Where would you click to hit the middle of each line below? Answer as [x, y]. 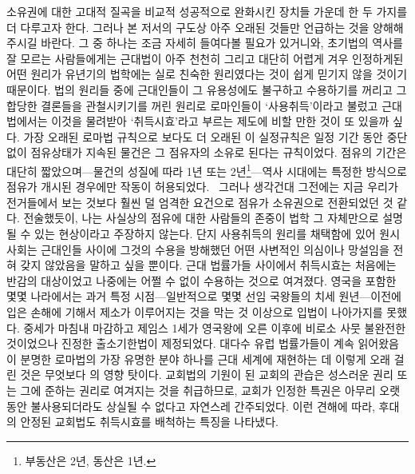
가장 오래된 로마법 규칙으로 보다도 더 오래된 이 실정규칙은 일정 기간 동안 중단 [215, 136]
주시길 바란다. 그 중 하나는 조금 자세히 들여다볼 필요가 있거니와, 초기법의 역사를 [205, 43]
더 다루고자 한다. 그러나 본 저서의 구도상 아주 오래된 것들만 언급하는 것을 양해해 [205, 27]
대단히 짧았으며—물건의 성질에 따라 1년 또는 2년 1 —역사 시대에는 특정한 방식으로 [207, 169]
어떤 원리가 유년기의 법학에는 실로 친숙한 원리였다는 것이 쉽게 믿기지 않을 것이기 [207, 74]
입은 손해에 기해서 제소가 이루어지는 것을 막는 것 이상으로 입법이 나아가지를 [195, 311]
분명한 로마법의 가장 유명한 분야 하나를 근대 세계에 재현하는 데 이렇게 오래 [205, 358]
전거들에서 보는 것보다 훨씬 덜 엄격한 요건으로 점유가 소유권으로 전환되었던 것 [200, 202]
